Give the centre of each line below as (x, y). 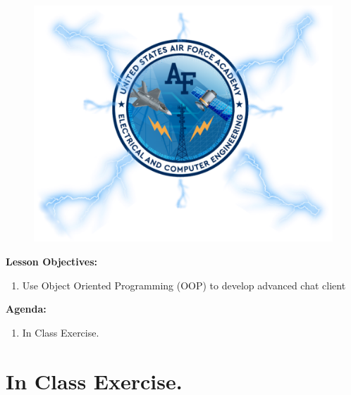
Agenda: (26, 309)
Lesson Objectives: (52, 261)
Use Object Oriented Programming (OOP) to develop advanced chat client (184, 285)
